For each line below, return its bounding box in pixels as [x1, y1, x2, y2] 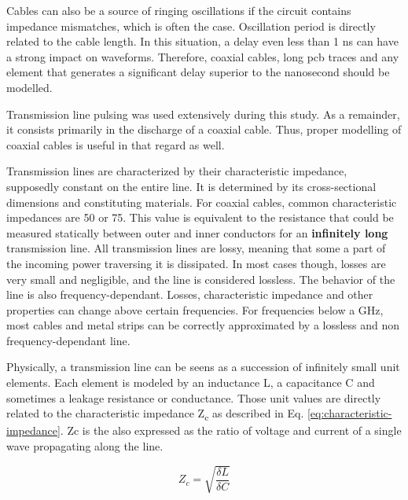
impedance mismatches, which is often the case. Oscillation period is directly [6, 17, 376, 34]
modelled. [6, 79, 53, 95]
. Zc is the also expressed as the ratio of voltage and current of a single [60, 422, 402, 439]
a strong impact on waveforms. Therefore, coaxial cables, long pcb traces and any [6, 48, 399, 64]
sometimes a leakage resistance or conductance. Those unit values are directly [6, 389, 381, 406]
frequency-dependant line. [6, 332, 130, 348]
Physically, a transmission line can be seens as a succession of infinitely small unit [6, 358, 400, 375]
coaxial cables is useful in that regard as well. [6, 136, 225, 153]
